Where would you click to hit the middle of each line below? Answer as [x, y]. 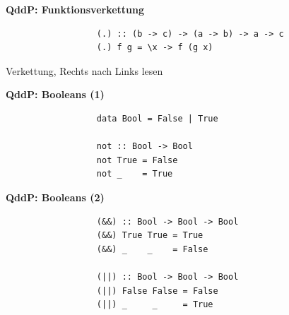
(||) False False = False [157, 291]
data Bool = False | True [157, 118]
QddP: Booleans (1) [55, 94]
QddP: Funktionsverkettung [75, 9]
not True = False [137, 160]
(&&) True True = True [150, 236]
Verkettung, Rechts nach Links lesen [84, 70]
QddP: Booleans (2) [55, 197]
